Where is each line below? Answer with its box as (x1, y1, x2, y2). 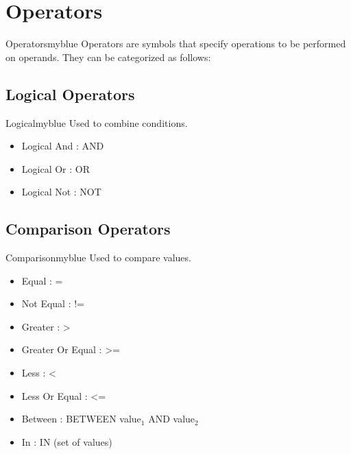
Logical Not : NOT (21, 184, 101, 199)
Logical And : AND (21, 139, 104, 153)
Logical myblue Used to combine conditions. (5, 115, 188, 130)
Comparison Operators (5, 218, 171, 239)
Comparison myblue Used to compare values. (5, 250, 191, 265)
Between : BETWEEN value (21, 411, 141, 426)
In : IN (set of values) (21, 434, 112, 449)
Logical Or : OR (21, 161, 90, 176)
